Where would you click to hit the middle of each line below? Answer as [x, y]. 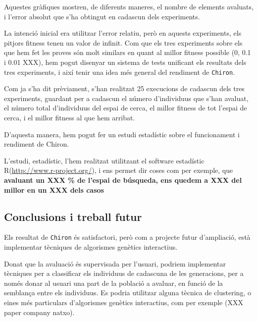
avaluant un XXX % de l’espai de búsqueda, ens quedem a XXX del [123, 180]
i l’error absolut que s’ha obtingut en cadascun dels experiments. [102, 16]
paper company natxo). [39, 312]
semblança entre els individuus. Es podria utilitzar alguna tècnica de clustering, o [128, 293]
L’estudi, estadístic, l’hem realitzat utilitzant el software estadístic [104, 160]
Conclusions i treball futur [73, 216]
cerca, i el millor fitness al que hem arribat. [70, 117]
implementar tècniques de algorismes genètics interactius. [91, 247]
